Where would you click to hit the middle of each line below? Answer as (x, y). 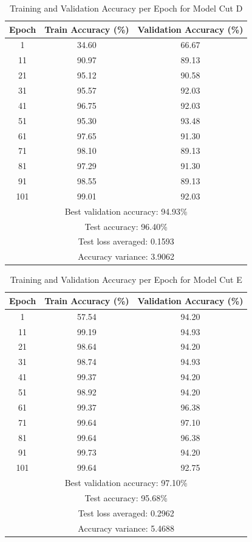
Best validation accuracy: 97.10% (126, 483)
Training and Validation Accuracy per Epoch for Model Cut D (126, 8)
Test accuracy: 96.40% (126, 226)
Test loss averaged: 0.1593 (126, 241)
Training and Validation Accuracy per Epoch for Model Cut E (126, 280)
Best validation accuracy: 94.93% (126, 211)
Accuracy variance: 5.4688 (126, 528)
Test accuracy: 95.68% (126, 497)
